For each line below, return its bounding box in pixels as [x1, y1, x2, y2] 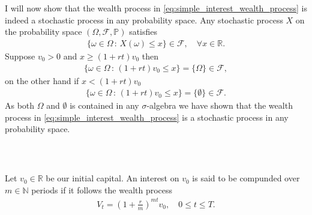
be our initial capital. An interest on [46, 172, 179, 184]
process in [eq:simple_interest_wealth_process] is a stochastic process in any [5, 111, 289, 123]
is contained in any [70, 99, 139, 112]
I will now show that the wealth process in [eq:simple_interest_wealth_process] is [5, 2, 307, 14]
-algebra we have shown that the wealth [146, 99, 293, 112]
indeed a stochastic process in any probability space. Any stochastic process [5, 13, 283, 26]
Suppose [5, 50, 35, 62]
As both [5, 99, 35, 112]
